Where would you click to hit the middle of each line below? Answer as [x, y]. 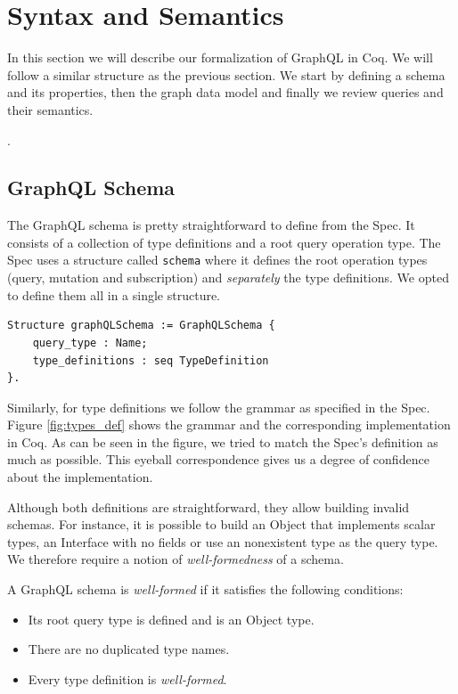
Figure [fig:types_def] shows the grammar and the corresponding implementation [229, 425]
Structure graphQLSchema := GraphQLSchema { [141, 326]
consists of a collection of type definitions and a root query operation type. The [224, 242]
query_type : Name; [90, 343]
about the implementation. [80, 477]
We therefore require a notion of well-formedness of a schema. [176, 559]
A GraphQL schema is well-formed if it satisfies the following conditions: [205, 589]
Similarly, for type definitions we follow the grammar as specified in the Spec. [219, 407]
